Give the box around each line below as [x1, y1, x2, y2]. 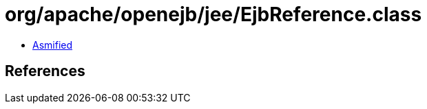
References [5, 62, 85, 80]
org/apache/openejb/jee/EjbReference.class [5, 3, 422, 26]
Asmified [32, 38, 73, 51]
